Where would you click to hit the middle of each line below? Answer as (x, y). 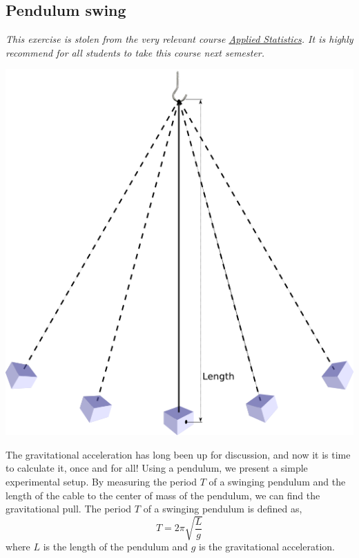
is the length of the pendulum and (116, 547)
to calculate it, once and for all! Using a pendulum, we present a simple (157, 468)
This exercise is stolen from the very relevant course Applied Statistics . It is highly (179, 39)
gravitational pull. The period (69, 509)
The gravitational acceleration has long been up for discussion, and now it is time (178, 454)
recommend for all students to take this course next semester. (135, 52)
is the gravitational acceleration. (267, 547)
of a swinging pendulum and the (277, 482)
